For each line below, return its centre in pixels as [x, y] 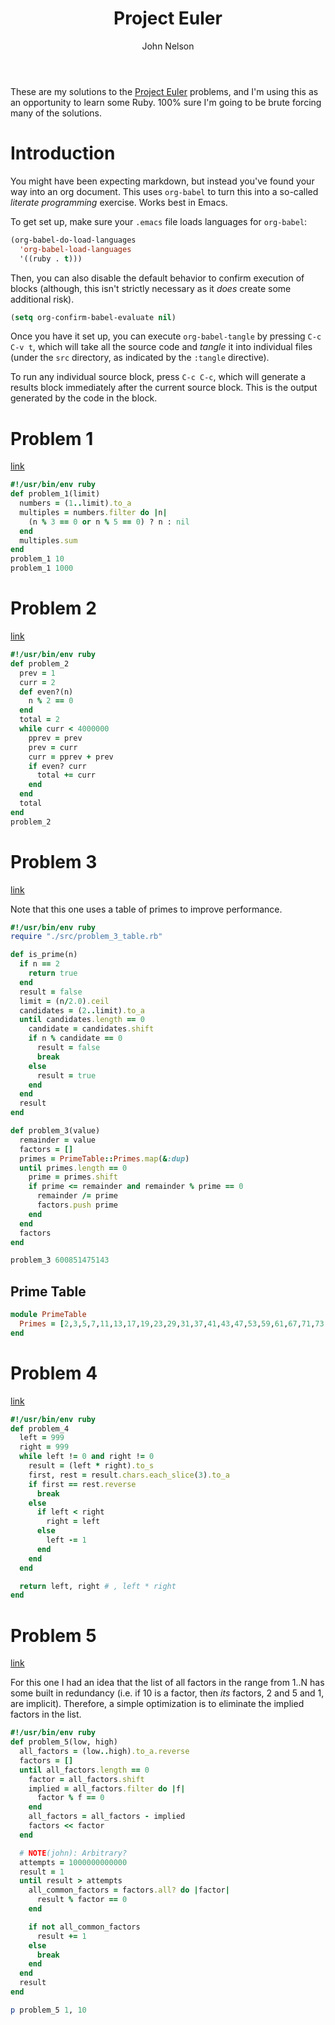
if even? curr [57, 766]
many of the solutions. [56, 113]
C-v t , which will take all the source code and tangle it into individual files [161, 347]
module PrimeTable [48, 1315]
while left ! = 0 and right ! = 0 [87, 1457]
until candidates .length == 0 [82, 1020]
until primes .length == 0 [73, 1168]
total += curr [66, 775]
